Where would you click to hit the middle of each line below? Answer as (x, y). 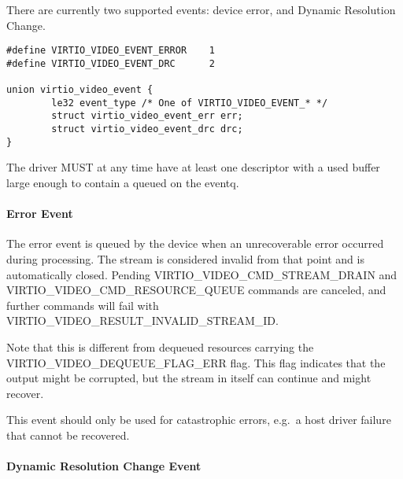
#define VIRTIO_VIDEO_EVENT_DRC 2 (111, 63)
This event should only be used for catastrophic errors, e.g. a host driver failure (199, 420)
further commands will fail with (83, 305)
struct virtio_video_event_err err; (147, 116)
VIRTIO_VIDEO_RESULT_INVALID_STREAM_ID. (142, 321)
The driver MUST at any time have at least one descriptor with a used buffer (193, 167)
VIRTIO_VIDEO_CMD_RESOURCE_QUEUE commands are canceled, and (196, 290)
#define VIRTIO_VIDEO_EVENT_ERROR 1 (111, 51)
